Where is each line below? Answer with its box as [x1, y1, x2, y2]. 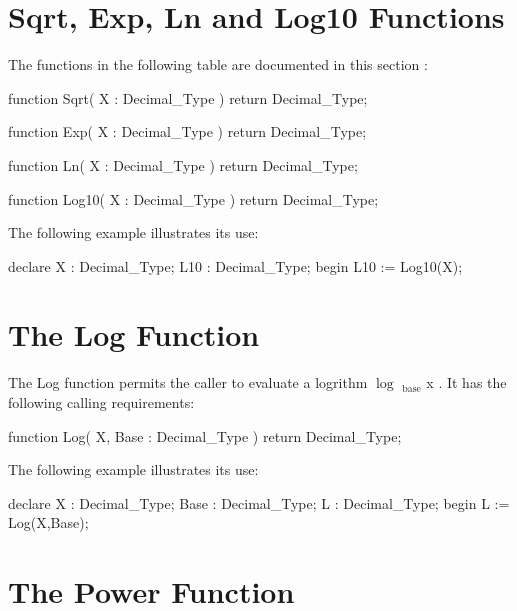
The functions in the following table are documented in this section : [8, 54, 428, 75]
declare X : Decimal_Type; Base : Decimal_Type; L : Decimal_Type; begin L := [8, 492, 510, 513]
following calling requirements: [8, 392, 195, 412]
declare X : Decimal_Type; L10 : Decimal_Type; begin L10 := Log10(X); [8, 255, 463, 276]
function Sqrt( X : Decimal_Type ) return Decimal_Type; [8, 87, 368, 108]
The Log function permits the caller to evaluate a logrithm [8, 372, 368, 393]
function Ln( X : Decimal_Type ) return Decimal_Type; [8, 154, 358, 175]
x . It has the [426, 372, 507, 393]
